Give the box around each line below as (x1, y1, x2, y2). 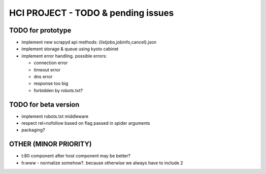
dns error (33, 74, 53, 80)
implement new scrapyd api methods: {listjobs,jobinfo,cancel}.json (21, 39, 157, 45)
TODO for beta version (9, 100, 80, 108)
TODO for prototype (9, 26, 71, 35)
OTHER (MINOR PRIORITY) (9, 140, 92, 148)
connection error (33, 60, 68, 66)
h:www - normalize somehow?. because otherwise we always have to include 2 (21, 160, 183, 166)
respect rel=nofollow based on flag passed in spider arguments (21, 120, 150, 126)
